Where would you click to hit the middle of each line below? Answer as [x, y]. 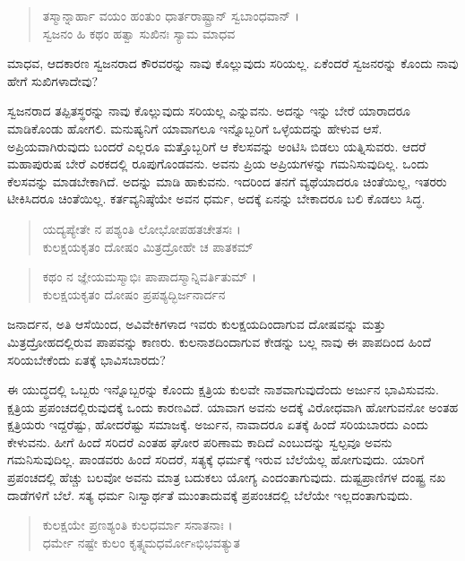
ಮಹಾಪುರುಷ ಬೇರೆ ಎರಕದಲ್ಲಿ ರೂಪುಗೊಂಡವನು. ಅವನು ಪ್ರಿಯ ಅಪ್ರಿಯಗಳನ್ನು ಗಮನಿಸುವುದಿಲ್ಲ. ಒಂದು [218, 164]
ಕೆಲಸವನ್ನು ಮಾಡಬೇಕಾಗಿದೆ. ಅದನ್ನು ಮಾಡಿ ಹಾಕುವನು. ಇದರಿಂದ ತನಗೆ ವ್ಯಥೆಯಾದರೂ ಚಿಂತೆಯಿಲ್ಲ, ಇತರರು [227, 181]
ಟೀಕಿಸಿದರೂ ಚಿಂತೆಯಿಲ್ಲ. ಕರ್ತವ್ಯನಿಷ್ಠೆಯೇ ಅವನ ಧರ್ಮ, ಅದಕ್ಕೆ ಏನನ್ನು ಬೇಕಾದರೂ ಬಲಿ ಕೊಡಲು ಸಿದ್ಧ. [216, 199]
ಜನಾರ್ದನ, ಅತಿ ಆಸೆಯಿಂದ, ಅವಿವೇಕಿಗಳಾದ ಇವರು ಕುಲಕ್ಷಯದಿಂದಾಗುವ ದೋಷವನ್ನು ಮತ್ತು [197, 324]
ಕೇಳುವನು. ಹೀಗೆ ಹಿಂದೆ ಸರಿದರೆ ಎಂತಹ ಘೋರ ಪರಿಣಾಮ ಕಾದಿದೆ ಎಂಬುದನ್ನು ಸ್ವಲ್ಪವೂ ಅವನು [200, 441]
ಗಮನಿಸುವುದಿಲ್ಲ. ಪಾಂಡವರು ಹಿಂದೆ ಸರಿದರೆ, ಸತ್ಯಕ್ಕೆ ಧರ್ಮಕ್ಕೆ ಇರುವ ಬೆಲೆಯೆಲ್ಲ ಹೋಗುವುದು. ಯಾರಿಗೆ [216, 459]
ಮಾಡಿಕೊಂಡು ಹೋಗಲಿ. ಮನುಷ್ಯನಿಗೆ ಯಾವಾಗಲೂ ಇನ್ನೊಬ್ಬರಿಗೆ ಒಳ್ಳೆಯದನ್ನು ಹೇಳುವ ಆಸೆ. [195, 128]
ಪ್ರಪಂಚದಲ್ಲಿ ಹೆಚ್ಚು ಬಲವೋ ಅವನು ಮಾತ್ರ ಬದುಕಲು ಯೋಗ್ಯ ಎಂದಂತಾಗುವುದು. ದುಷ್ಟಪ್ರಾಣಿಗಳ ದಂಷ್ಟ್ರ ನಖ [227, 477]
